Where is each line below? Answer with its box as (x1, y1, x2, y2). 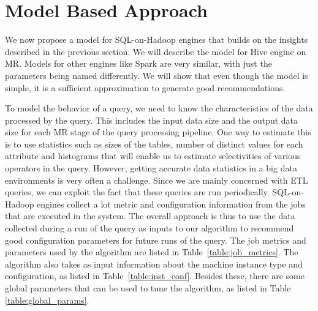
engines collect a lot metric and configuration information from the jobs (37, 197, 306, 210)
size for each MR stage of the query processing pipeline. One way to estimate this (5, 126, 311, 138)
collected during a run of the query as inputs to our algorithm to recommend (5, 222, 294, 234)
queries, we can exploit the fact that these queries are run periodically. (5, 185, 270, 198)
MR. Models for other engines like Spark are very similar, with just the (5, 57, 272, 70)
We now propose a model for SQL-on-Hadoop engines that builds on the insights (5, 33, 308, 46)
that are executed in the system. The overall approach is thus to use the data (5, 209, 295, 222)
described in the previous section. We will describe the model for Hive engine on (5, 45, 306, 58)
